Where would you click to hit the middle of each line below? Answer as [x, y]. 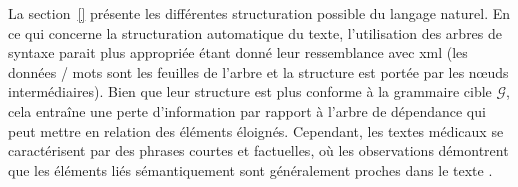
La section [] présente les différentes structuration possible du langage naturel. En [259, 13]
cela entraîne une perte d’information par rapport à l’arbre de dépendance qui [247, 110]
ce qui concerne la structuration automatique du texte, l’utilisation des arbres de [255, 32]
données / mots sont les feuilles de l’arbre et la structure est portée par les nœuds [258, 71]
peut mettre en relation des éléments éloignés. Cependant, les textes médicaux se [256, 130]
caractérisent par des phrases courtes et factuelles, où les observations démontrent [258, 150]
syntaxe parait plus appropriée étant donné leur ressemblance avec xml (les [238, 52]
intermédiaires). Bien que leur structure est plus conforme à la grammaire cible [250, 91]
